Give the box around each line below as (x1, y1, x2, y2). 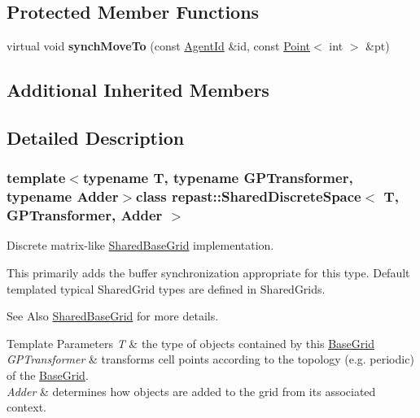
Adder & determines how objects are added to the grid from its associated (7, 382, 376, 399)
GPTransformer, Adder (7, 205, 163, 225)
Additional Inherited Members (7, 77, 269, 102)
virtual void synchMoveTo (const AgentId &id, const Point (7, 37, 311, 54)
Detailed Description (7, 124, 185, 150)
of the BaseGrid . (7, 366, 89, 383)
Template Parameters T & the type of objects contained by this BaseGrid (7, 334, 374, 351)
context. (7, 398, 46, 416)
